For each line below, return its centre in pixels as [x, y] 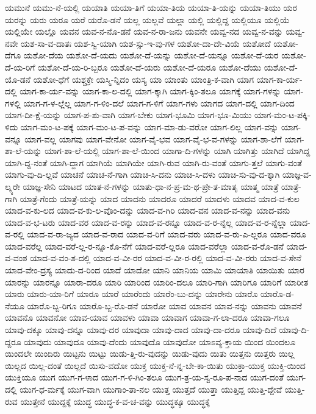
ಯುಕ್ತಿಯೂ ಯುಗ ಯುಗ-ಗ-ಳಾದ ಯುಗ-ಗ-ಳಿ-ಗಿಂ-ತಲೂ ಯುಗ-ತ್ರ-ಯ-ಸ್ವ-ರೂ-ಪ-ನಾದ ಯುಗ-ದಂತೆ [145, 377]
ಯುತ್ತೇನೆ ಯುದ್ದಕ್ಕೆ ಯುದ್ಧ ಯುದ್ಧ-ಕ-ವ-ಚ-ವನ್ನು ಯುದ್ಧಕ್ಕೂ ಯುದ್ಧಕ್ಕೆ [115, 401]
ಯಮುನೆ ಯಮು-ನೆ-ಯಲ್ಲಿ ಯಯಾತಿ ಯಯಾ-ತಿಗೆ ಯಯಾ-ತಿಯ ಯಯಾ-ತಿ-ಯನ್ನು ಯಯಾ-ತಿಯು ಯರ [151, 7]
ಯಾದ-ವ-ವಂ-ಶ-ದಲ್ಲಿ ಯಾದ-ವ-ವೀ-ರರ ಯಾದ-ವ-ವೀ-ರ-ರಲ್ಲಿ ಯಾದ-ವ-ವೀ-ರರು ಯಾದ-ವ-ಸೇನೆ [166, 258]
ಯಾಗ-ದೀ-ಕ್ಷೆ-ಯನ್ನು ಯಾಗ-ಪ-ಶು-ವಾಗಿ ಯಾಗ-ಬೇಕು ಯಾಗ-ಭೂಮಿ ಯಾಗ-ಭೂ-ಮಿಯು [128, 115]
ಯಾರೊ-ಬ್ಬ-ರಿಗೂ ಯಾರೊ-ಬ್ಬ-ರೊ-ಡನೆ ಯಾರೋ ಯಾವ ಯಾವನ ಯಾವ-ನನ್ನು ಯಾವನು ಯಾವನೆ [164, 305]
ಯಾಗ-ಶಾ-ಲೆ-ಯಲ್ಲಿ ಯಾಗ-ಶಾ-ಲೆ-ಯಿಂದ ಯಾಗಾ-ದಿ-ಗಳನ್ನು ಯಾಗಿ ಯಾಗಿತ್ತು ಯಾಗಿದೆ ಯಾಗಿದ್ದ [178, 151]
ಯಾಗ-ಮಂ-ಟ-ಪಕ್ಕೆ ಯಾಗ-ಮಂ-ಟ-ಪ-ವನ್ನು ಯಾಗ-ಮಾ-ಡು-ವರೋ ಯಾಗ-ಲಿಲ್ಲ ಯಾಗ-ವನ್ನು [149, 126]
